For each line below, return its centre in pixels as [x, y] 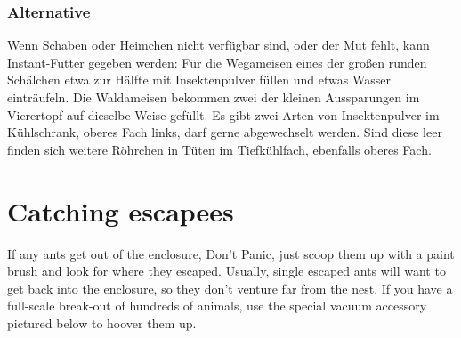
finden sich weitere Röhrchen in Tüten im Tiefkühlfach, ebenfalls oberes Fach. [219, 149]
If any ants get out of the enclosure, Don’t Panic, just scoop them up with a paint [231, 253]
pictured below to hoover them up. [102, 322]
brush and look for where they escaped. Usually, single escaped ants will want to [226, 271]
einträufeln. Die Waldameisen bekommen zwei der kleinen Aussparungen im [214, 97]
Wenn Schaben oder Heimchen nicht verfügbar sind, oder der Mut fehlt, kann [218, 45]
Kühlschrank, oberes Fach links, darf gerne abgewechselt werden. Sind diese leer [225, 132]
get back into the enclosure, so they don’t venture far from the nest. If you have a [230, 288]
